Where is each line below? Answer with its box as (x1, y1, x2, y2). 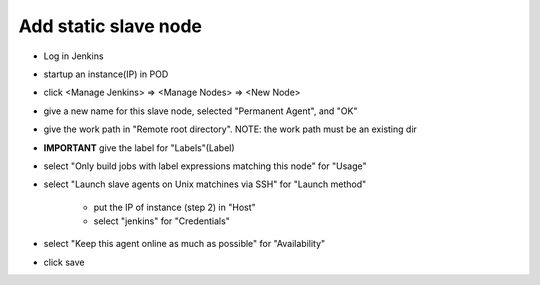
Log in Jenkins (43, 50, 104, 62)
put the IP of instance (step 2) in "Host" (93, 201, 257, 213)
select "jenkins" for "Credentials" (93, 215, 230, 227)
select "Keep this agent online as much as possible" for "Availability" (43, 238, 326, 250)
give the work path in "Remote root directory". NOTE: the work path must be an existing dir (43, 123, 417, 135)
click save (43, 256, 85, 268)
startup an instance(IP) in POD (43, 68, 169, 80)
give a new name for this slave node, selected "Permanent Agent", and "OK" (43, 105, 358, 117)
